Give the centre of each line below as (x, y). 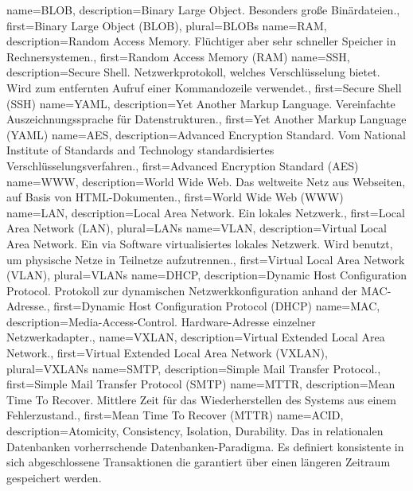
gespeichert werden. (54, 477)
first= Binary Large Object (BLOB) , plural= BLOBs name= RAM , (167, 25)
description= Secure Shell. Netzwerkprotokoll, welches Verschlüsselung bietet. (193, 72)
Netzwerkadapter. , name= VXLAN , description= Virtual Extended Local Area (196, 337)
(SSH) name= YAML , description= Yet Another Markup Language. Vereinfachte (201, 103)
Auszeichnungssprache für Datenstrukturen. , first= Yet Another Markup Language (206, 119)
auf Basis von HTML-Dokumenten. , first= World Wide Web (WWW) (175, 197)
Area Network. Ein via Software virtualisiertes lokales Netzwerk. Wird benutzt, (200, 243)
